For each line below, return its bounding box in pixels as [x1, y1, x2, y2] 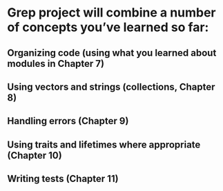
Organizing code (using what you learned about [7, 47, 217, 59]
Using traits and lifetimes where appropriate [7, 139, 201, 150]
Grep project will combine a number [7, 5, 216, 21]
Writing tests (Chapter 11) [7, 173, 119, 185]
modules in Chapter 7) [7, 57, 105, 70]
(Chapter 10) [7, 150, 62, 161]
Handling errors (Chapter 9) [7, 115, 129, 127]
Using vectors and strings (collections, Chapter [7, 81, 215, 92]
